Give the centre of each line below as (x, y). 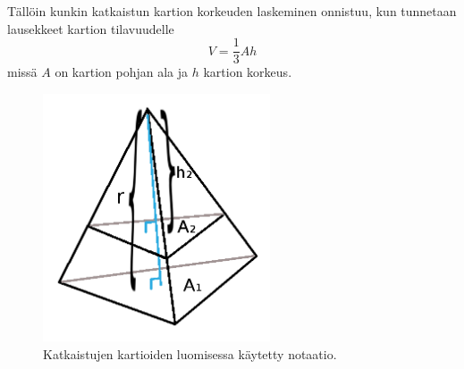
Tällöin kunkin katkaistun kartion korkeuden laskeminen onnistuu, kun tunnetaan (232, 11)
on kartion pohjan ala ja (122, 72)
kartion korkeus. (248, 72)
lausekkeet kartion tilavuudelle (91, 28)
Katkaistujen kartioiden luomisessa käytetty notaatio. (190, 353)
